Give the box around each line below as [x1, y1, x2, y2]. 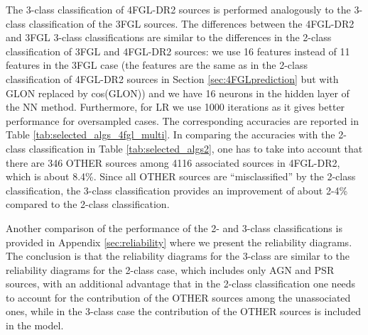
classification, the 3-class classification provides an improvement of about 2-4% [6, 182, 348, 197]
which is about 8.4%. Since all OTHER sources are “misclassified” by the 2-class [6, 169, 356, 184]
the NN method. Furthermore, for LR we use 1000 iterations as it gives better [6, 99, 345, 114]
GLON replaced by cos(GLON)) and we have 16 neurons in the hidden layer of [6, 85, 350, 100]
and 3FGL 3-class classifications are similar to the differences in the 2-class [6, 30, 332, 45]
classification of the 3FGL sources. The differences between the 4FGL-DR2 [28, 16, 355, 31]
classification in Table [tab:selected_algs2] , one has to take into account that [28, 141, 363, 155]
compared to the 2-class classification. [6, 197, 170, 212]
